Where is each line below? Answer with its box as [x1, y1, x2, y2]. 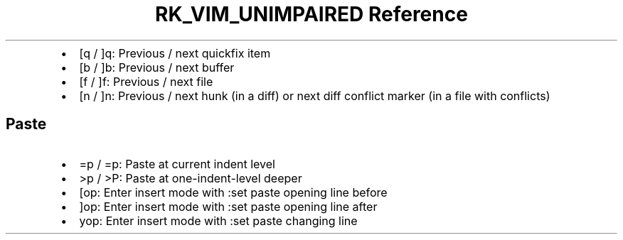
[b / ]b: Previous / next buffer [79, 60, 235, 75]
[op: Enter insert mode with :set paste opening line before [79, 185, 388, 200]
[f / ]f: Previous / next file [79, 74, 213, 89]
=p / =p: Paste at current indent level [79, 156, 275, 171]
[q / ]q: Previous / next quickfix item [79, 45, 271, 60]
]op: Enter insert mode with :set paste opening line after [79, 199, 378, 214]
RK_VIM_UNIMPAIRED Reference [155, 2, 468, 26]
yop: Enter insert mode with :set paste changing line [79, 213, 358, 228]
